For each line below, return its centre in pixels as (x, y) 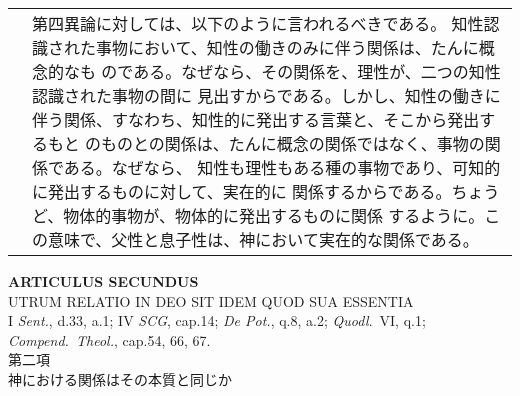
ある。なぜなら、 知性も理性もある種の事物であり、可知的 (282, 167)
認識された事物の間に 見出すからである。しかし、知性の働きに (266, 95)
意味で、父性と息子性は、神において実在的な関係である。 (263, 239)
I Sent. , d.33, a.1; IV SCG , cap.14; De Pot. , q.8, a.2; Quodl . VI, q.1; (217, 320)
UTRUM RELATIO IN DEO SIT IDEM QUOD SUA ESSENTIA (211, 300)
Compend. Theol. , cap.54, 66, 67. (109, 339)
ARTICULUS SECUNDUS (103, 281)
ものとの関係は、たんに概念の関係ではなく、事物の (293, 143)
